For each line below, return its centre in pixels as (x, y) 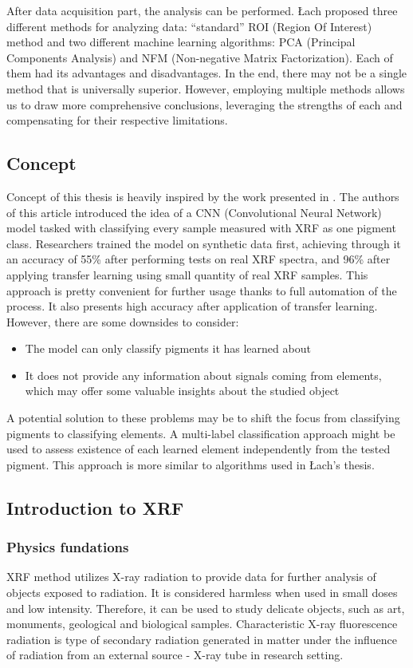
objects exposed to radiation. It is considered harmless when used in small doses (202, 593)
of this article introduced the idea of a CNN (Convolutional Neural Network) (194, 212)
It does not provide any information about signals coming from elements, (203, 375)
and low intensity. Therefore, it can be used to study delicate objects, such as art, (206, 608)
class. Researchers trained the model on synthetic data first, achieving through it (204, 243)
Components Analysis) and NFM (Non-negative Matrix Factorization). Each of (200, 57)
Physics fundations (68, 547)
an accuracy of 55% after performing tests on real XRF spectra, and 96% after (199, 259)
